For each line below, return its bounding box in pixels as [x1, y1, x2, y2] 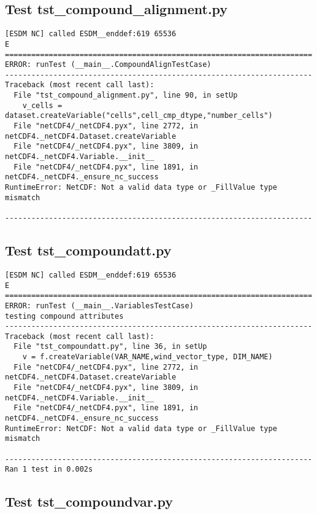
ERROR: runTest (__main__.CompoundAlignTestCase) [5, 60, 212, 69]
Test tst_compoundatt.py [5, 241, 172, 260]
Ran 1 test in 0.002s [5, 465, 93, 474]
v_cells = [22, 101, 63, 110]
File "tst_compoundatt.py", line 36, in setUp [13, 342, 207, 351]
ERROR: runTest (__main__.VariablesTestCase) [5, 301, 194, 310]
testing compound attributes [5, 311, 124, 321]
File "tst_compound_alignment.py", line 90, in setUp [13, 91, 238, 100]
